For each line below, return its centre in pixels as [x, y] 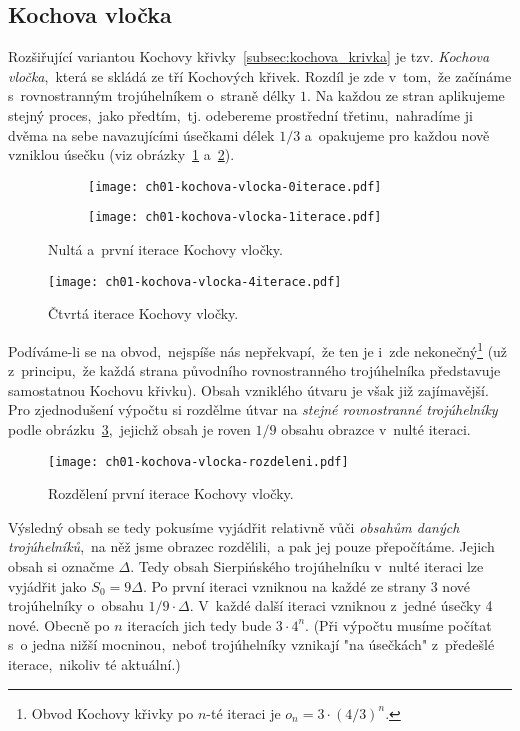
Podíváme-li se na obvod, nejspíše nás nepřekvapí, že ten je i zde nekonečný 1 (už [258, 349]
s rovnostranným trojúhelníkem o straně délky [152, 95]
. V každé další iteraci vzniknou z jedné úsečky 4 [341, 605]
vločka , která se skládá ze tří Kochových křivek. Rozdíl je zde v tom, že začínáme [260, 75]
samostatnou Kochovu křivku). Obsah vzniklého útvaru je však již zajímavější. [248, 389]
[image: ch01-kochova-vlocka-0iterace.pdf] [235, 186]
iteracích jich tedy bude [199, 624]
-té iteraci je [243, 712]
